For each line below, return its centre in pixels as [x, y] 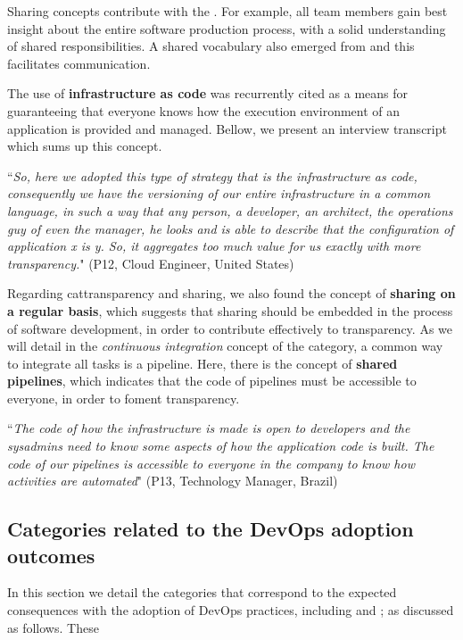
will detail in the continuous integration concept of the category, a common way [225, 346]
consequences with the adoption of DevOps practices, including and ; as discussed [231, 610]
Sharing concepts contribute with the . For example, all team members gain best [227, 11]
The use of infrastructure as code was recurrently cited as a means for [208, 93]
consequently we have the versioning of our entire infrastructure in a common [219, 193]
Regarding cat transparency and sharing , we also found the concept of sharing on [231, 293]
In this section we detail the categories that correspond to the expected [202, 592]
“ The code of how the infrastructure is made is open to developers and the [209, 428]
